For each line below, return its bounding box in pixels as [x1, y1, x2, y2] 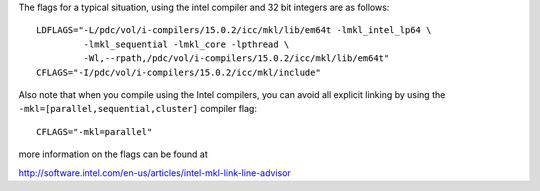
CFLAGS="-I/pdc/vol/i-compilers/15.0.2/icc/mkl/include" [36, 66, 322, 78]
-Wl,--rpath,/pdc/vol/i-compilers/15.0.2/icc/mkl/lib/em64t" [83, 53, 390, 64]
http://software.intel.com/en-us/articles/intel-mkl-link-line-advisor [18, 166, 292, 179]
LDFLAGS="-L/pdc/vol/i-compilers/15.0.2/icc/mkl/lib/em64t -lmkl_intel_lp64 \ [36, 25, 432, 36]
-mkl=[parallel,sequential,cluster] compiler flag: [18, 103, 257, 115]
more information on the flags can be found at [18, 148, 209, 160]
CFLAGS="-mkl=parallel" [36, 126, 153, 137]
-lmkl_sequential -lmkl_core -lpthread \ [83, 38, 290, 50]
